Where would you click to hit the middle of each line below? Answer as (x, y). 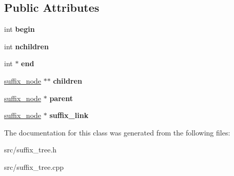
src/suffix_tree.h (31, 150)
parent (61, 98)
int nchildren (26, 46)
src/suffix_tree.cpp (34, 167)
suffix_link (69, 115)
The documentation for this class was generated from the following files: (117, 132)
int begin (19, 29)
